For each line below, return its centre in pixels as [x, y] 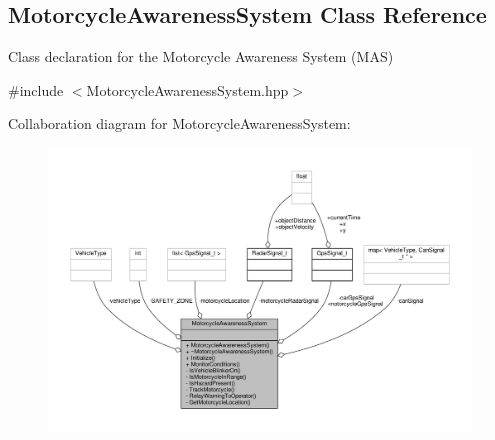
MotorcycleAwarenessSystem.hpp [187, 89]
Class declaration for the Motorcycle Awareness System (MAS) [201, 56]
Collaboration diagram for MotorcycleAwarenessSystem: [179, 123]
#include [36, 89]
